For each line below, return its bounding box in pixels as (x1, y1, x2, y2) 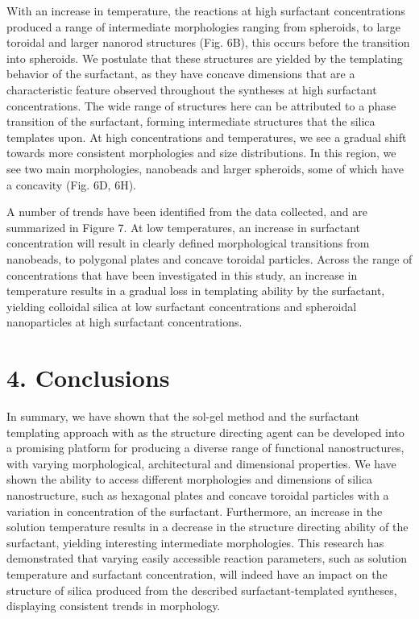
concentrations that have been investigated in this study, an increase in (6, 266, 358, 283)
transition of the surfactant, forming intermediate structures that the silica (6, 113, 375, 130)
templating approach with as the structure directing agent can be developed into (6, 423, 404, 440)
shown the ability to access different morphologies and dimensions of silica (6, 471, 373, 488)
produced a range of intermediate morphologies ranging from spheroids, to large (6, 18, 401, 35)
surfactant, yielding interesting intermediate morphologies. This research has (6, 534, 384, 550)
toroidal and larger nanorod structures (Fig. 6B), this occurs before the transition (6, 34, 410, 51)
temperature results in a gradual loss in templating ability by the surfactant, (6, 282, 385, 299)
